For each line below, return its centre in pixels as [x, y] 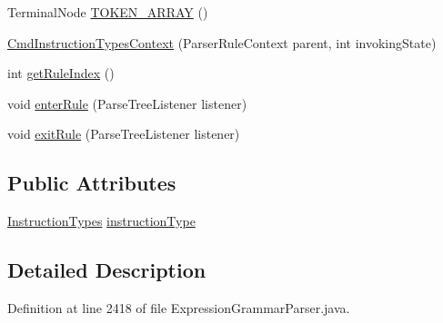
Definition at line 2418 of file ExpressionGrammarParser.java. [179, 307]
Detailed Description [107, 270]
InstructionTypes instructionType [101, 221]
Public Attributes [92, 183]
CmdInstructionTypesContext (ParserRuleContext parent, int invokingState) [222, 42]
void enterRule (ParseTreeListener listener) [127, 103]
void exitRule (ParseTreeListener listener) [124, 134]
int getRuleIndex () [61, 73]
